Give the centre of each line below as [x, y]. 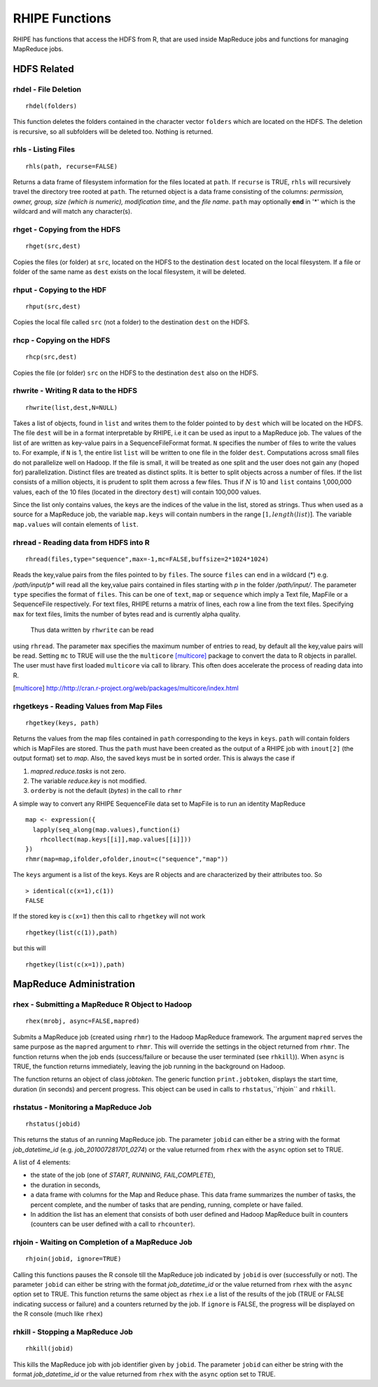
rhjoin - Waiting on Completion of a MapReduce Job [103, 1242]
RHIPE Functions [62, 18]
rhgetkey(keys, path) [62, 723]
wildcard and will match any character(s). [72, 212]
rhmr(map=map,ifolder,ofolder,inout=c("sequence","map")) [127, 859]
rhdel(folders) [51, 106]
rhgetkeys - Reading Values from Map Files [88, 706]
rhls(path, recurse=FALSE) [72, 166]
